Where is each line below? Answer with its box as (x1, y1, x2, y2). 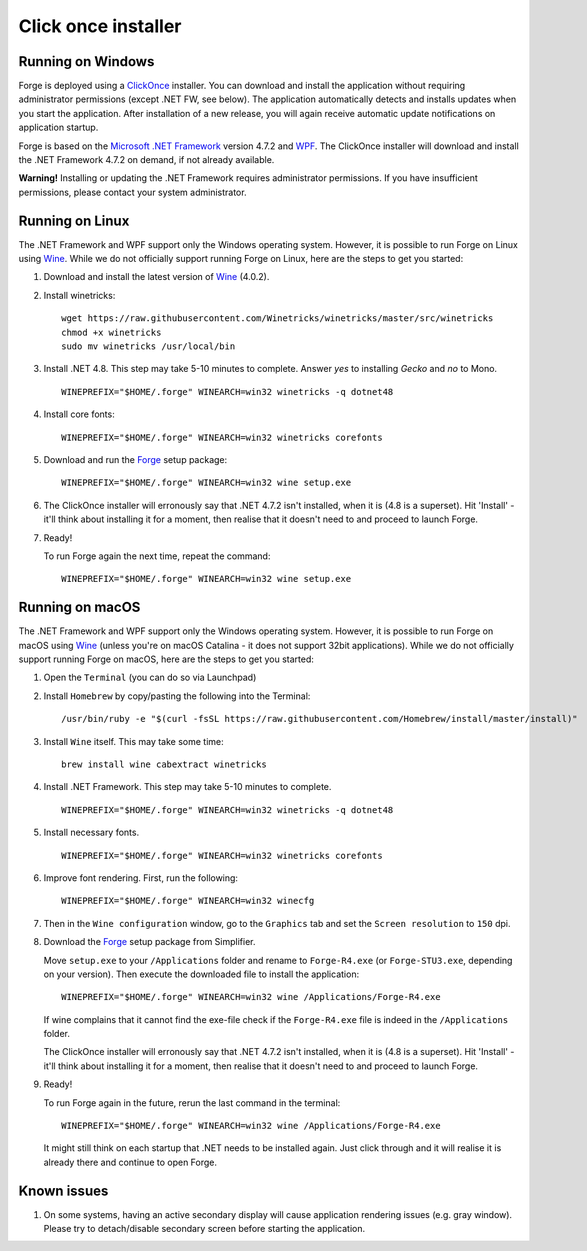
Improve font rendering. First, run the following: (43, 871, 239, 884)
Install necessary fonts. (43, 826, 140, 839)
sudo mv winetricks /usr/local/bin (61, 341, 236, 352)
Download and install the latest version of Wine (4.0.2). (43, 271, 270, 283)
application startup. (18, 121, 99, 134)
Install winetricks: (43, 289, 116, 301)
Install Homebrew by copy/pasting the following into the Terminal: (43, 690, 311, 702)
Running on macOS (18, 599, 141, 616)
